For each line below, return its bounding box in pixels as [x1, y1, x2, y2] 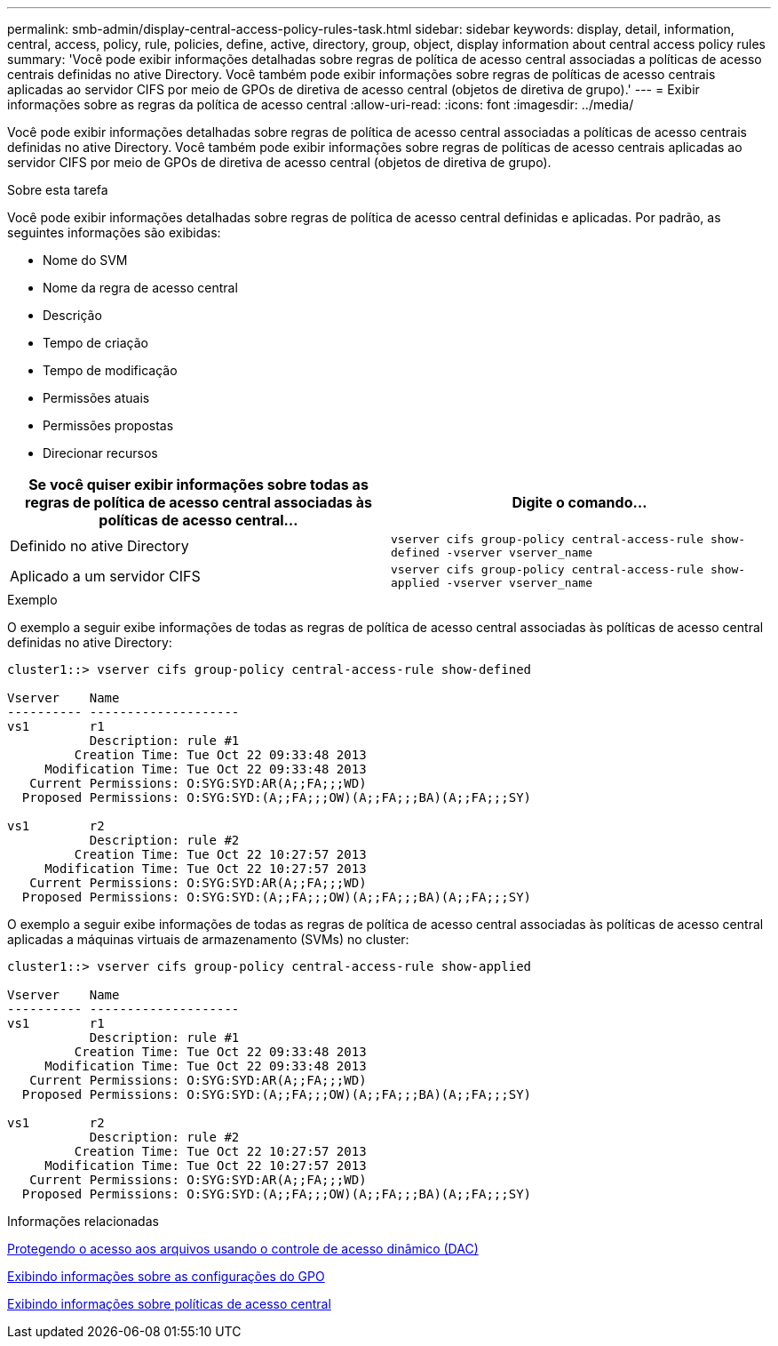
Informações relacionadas [7, 1214, 159, 1229]
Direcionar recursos [43, 445, 158, 461]
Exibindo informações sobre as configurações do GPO [7, 1269, 325, 1284]
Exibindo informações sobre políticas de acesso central [7, 1296, 331, 1311]
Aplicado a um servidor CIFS [10, 567, 201, 585]
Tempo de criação [43, 335, 148, 350]
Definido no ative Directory [10, 537, 189, 555]
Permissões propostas [43, 418, 174, 433]
